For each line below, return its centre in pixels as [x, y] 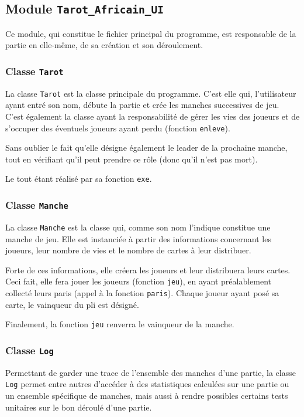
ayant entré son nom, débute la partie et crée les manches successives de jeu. [142, 105]
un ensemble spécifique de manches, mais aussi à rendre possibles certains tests [147, 395]
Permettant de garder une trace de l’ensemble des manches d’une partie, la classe [151, 372]
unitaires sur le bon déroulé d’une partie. [79, 407]
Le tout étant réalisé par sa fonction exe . [79, 179]
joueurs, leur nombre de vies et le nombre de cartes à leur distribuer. [128, 250]
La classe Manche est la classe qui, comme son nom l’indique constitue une [138, 227]
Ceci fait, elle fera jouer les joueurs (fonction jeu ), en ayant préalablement [139, 281]
